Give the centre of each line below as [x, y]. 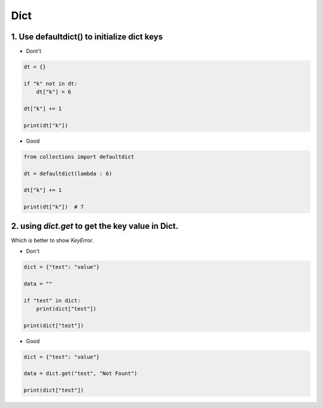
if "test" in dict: [52, 300]
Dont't [34, 51]
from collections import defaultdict [79, 157]
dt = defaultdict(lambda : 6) [68, 174]
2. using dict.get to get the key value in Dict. [95, 226]
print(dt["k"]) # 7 [54, 207]
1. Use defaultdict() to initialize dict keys [87, 37]
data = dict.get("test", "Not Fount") [80, 374]
